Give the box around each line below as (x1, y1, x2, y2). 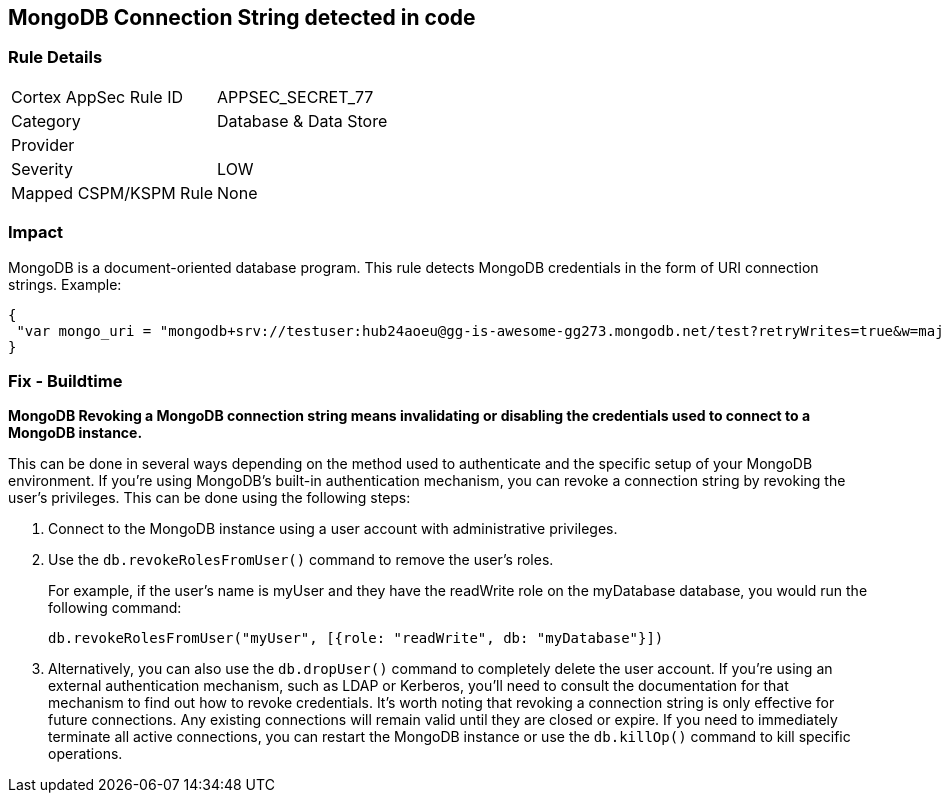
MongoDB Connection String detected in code (8, 5, 476, 30)
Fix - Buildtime (8, 370, 123, 391)
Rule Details (8, 47, 103, 68)
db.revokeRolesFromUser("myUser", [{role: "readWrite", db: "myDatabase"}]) (48, 630, 664, 647)
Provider (11, 134, 75, 155)
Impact (8, 222, 64, 243)
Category (11, 110, 81, 131)
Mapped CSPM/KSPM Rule (11, 182, 214, 203)
